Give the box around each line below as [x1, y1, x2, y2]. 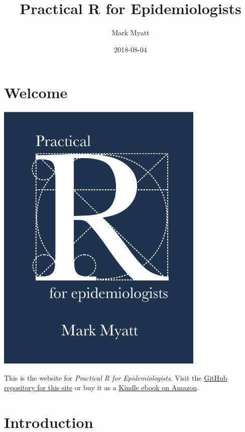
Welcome [4, 82, 68, 103]
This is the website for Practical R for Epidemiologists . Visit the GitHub [4, 372, 227, 383]
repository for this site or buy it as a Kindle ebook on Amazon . [4, 382, 199, 393]
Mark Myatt [111, 27, 150, 38]
